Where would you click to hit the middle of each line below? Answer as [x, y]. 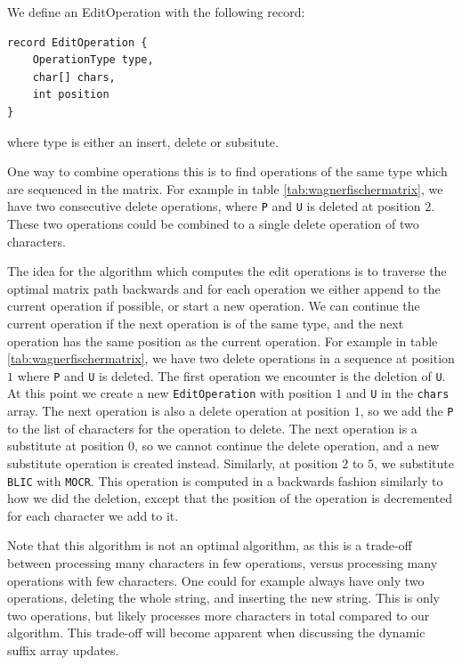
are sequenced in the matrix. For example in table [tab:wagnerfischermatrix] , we [225, 188]
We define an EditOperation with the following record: [156, 12]
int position [71, 95]
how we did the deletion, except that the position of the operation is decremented [230, 498]
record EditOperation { [77, 42]
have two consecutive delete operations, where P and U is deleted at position [214, 206]
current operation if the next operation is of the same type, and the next [206, 323]
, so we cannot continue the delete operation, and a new [287, 446]
